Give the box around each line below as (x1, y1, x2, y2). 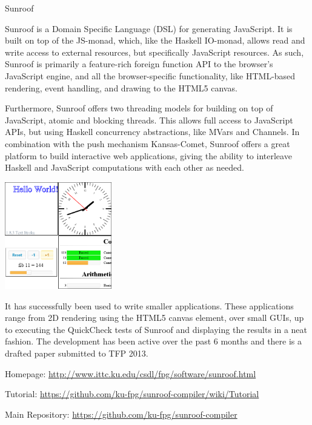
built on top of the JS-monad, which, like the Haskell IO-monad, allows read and (5, 34, 305, 47)
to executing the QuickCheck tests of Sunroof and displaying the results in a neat (5, 323, 308, 335)
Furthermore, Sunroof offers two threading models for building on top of (5, 102, 273, 114)
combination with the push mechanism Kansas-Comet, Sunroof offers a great (5, 137, 290, 150)
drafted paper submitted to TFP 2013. (5, 347, 148, 360)
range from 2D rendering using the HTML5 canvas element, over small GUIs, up (5, 311, 304, 324)
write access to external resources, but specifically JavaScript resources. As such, (5, 45, 304, 58)
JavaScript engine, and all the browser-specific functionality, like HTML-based (5, 69, 296, 82)
